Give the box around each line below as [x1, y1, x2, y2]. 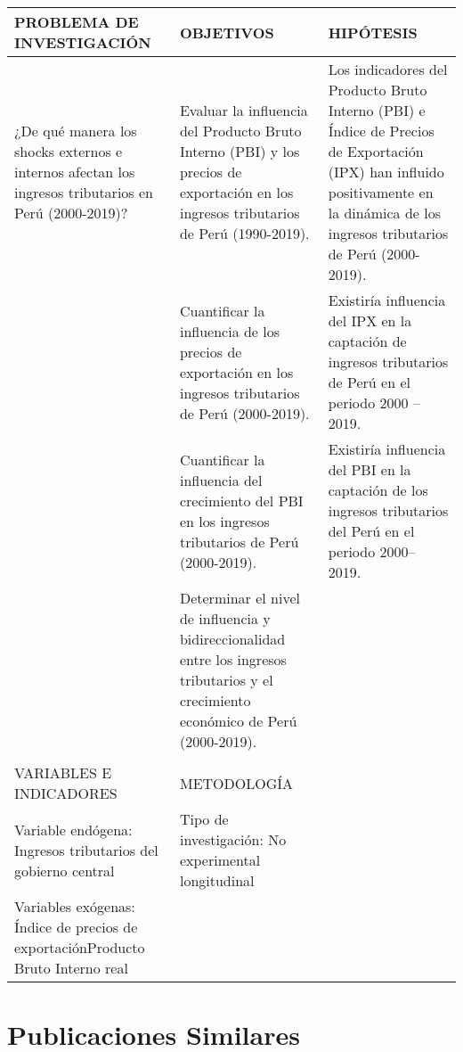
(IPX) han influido [328, 161, 444, 182]
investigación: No [179, 829, 287, 850]
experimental [179, 850, 261, 870]
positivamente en [328, 182, 434, 202]
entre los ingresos [179, 649, 287, 670]
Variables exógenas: [14, 896, 135, 916]
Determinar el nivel [179, 588, 300, 608]
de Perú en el [328, 372, 410, 392]
